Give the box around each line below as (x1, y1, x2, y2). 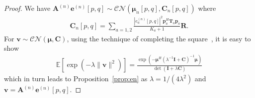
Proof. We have (4, 3, 51, 13)
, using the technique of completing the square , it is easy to (67, 33, 251, 43)
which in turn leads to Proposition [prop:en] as (4, 73, 148, 84)
